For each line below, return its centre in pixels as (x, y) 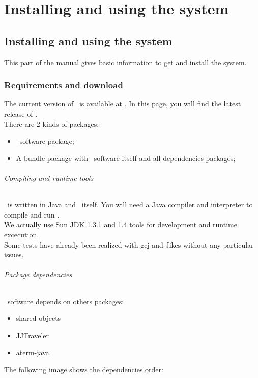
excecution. (22, 234)
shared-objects (38, 318)
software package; (47, 141)
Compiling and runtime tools (49, 178)
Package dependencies (38, 274)
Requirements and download (64, 85)
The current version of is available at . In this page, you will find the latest (123, 104)
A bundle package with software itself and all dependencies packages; (126, 158)
